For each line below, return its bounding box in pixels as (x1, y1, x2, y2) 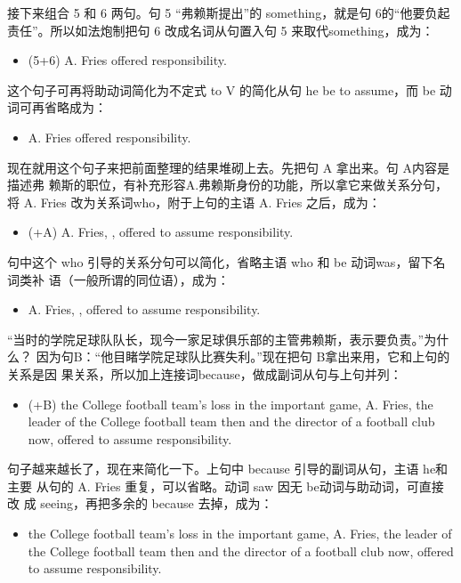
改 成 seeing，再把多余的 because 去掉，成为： (7, 494, 273, 513)
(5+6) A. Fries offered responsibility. (28, 51, 227, 69)
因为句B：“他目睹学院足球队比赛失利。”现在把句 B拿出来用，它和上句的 (36, 347, 450, 366)
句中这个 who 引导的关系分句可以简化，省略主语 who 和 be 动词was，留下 (7, 252, 433, 271)
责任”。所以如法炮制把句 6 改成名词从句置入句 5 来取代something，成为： (7, 20, 434, 39)
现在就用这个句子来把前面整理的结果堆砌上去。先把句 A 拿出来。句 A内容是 (7, 158, 449, 176)
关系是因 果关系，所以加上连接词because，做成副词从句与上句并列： (7, 364, 402, 383)
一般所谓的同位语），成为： (73, 270, 230, 288)
